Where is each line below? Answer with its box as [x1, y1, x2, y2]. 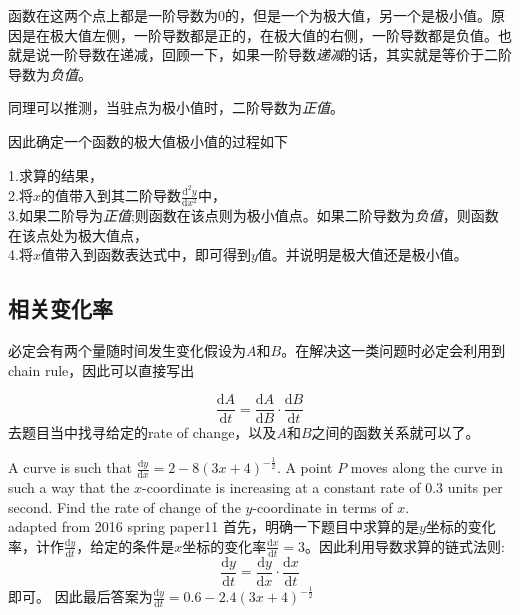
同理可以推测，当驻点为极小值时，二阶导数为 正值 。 [8, 97, 344, 118]
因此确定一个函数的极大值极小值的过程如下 [8, 130, 288, 151]
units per [447, 477, 503, 498]
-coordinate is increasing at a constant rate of [142, 477, 421, 498]
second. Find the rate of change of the [8, 496, 241, 517]
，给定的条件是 [76, 535, 175, 556]
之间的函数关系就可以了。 [311, 422, 480, 443]
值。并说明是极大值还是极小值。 [257, 244, 468, 265]
